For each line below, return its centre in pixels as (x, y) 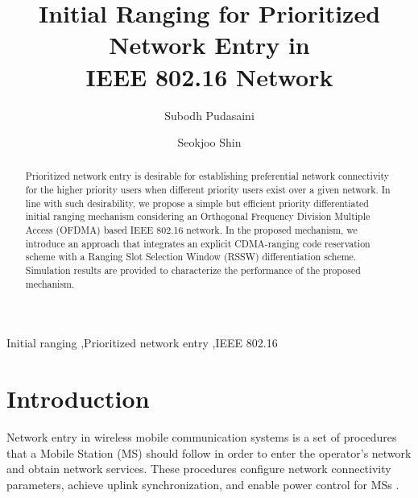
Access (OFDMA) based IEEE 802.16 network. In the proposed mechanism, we (191, 230)
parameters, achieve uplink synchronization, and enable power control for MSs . (203, 484)
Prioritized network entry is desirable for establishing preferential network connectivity (207, 176)
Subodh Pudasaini (209, 115)
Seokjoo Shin (209, 142)
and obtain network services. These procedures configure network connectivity (199, 469)
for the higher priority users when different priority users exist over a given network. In (208, 190)
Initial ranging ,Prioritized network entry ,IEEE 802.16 (142, 343)
